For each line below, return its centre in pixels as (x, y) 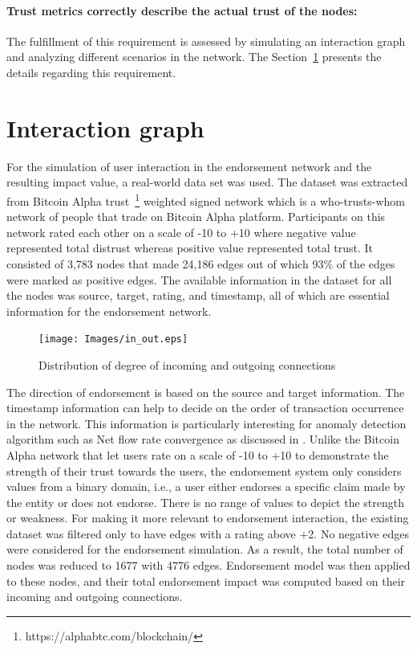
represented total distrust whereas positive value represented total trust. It (190, 248)
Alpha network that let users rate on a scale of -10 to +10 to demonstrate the (198, 454)
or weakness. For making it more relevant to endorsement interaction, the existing (208, 518)
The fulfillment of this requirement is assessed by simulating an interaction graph (206, 41)
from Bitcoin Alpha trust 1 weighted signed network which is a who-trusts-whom (206, 199)
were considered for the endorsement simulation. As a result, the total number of (205, 549)
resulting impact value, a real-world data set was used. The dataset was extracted (207, 182)
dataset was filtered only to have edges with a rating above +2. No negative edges (208, 533)
